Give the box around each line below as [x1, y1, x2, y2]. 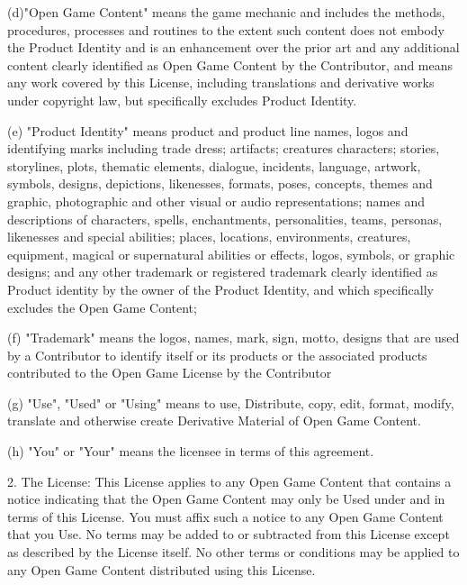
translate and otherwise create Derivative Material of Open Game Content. [7, 411, 421, 430]
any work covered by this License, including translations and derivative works [7, 73, 435, 92]
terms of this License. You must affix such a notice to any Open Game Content [7, 507, 444, 526]
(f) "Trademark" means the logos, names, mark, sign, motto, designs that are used [7, 328, 460, 347]
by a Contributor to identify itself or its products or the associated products [7, 345, 427, 364]
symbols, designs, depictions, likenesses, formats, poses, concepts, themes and [7, 174, 433, 193]
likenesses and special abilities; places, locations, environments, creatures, [7, 227, 411, 246]
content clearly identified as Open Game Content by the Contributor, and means [7, 55, 454, 74]
